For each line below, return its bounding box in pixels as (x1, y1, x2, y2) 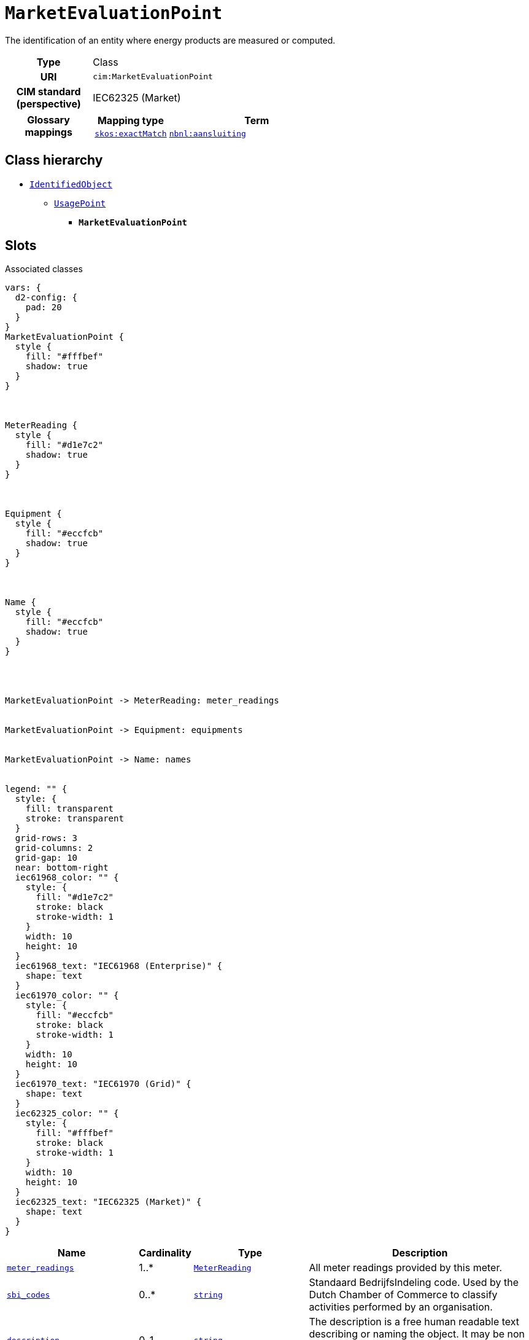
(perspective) (16, 97, 81, 110)
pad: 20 (25, 302, 62, 313)
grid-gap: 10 (15, 853, 78, 863)
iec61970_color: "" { (15, 990, 119, 1001)
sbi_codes (7, 1290, 50, 1299)
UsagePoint (54, 198, 106, 208)
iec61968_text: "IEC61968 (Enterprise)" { (15, 961, 223, 971)
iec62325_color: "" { (15, 1108, 119, 1119)
